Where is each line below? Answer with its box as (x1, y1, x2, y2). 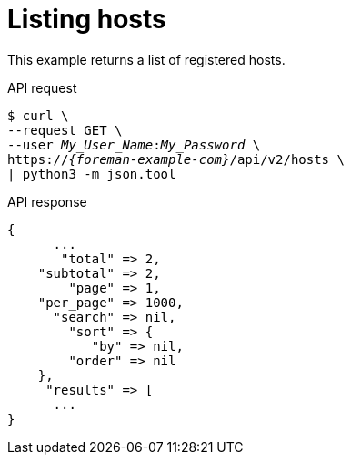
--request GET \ (7, 122, 123, 138)
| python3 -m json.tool (7, 166, 176, 181)
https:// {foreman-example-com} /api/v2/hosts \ (7, 151, 345, 167)
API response (7, 193, 87, 210)
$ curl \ (7, 108, 69, 123)
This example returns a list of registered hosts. (7, 51, 286, 67)
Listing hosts (7, 4, 166, 35)
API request (7, 79, 77, 96)
